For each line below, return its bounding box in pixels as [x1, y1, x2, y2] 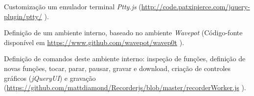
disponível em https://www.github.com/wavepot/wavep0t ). [4, 37, 185, 47]
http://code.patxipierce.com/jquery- [141, 1, 250, 11]
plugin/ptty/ [4, 11, 42, 21]
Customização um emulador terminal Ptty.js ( [4, 1, 141, 11]
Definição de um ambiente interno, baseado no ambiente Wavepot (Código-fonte [4, 27, 243, 38]
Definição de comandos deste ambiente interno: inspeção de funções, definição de [4, 53, 246, 64]
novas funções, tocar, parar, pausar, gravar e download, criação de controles [4, 63, 231, 73]
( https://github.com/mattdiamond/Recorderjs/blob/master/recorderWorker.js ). [4, 82, 246, 93]
